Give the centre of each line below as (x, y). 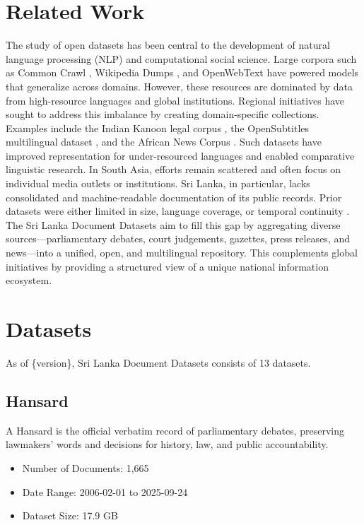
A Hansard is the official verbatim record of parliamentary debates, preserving (175, 430)
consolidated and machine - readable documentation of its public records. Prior (174, 197)
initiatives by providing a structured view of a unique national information (167, 266)
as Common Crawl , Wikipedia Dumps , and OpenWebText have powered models (182, 72)
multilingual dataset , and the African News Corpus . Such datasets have (164, 142)
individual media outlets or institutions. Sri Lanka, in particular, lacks (158, 183)
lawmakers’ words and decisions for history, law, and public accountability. (167, 444)
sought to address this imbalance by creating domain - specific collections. (163, 114)
